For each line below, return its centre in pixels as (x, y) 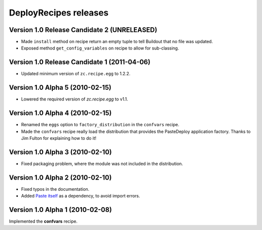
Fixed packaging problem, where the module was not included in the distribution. (102, 164)
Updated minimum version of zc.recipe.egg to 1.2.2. (76, 74)
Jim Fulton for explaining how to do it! (59, 138)
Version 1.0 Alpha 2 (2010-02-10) (60, 177)
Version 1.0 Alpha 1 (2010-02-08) (60, 209)
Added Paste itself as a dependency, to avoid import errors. (81, 196)
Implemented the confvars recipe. (43, 221)
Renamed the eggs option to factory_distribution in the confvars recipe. (100, 125)
